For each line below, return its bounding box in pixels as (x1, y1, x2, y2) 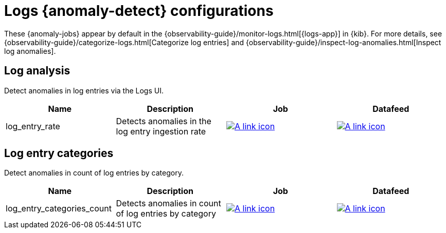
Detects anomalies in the (116, 115, 211, 126)
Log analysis (4, 64, 70, 77)
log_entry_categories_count (6, 203, 112, 214)
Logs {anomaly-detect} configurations (4, 2, 274, 20)
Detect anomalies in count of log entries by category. (4, 168, 184, 178)
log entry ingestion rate (116, 126, 206, 137)
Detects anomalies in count (116, 198, 221, 209)
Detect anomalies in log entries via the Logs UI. (4, 86, 164, 95)
